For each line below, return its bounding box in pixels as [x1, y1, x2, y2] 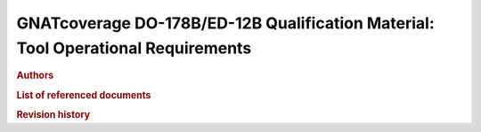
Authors [16, 69, 54, 82]
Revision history [16, 108, 91, 120]
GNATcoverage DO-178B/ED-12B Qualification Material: [16, 13, 436, 33]
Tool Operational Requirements [16, 38, 252, 58]
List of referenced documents [16, 89, 151, 101]
